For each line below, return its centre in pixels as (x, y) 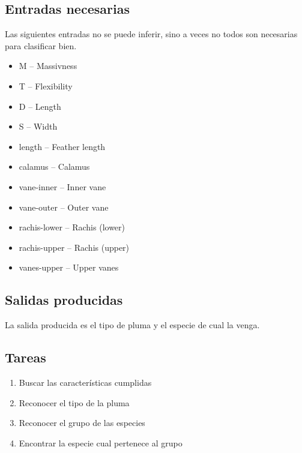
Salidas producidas (64, 300)
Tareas (26, 357)
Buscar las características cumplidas (85, 382)
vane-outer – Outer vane (64, 207)
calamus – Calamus (54, 166)
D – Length (40, 106)
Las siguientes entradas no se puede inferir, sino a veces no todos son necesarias (151, 34)
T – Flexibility (46, 85)
